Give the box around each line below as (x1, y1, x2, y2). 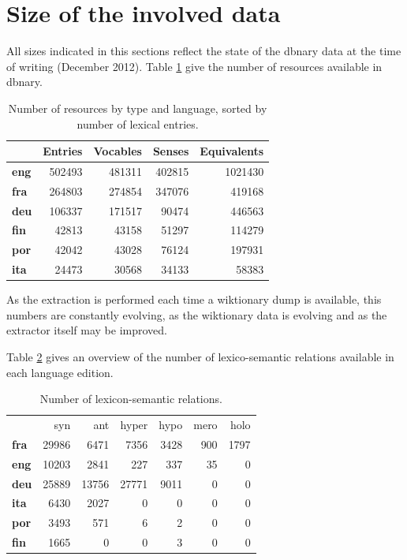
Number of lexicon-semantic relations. (39, 390, 222, 407)
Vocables (93, 143, 142, 159)
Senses (152, 143, 189, 159)
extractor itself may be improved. (6, 322, 167, 338)
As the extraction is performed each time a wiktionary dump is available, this (6, 291, 382, 308)
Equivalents (200, 143, 264, 159)
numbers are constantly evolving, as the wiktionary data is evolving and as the (6, 306, 387, 323)
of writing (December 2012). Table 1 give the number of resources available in (6, 58, 383, 74)
